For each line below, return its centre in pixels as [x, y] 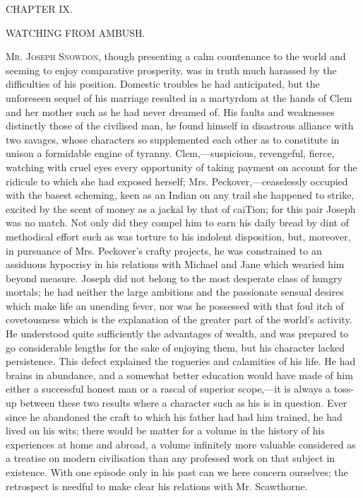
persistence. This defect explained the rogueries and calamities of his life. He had [181, 361]
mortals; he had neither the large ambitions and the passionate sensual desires [175, 292]
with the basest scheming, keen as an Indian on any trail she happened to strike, [180, 195]
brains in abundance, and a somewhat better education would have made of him [179, 375]
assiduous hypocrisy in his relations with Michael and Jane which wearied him [175, 264]
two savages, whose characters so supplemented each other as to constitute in [173, 139]
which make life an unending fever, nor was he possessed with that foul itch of [175, 305]
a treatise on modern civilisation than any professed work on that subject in [171, 458]
